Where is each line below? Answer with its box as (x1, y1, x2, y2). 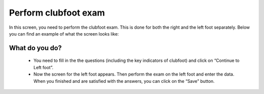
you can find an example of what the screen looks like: (9, 31, 119, 37)
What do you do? (9, 44, 62, 52)
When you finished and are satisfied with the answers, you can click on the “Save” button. (33, 78, 215, 84)
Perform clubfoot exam (9, 7, 105, 18)
